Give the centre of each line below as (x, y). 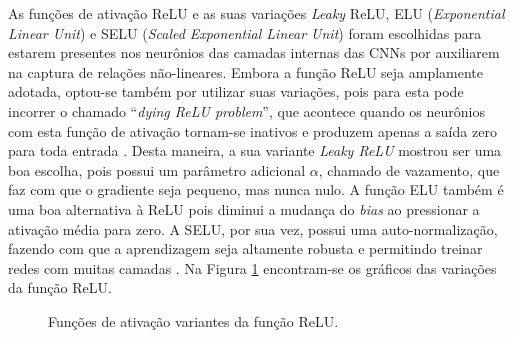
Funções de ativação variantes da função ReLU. (193, 320)
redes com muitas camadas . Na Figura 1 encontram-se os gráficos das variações (252, 267)
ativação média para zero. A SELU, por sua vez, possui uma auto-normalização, (253, 228)
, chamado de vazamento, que (409, 169)
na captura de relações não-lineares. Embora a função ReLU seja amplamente (245, 71)
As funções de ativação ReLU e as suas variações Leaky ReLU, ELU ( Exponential (256, 13)
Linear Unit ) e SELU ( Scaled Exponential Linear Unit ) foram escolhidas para (245, 32)
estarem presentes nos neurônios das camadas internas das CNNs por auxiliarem (254, 52)
